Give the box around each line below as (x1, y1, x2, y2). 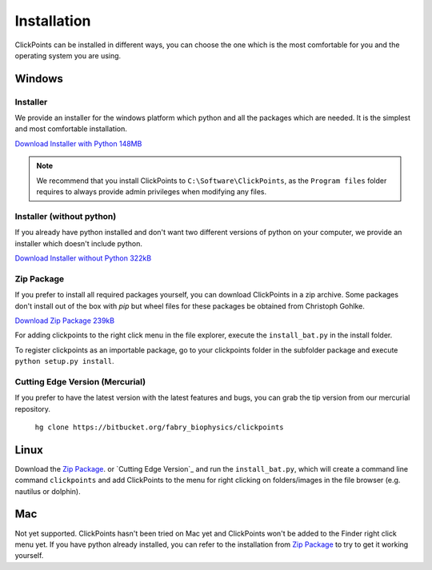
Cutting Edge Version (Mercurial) (14, 376, 146, 387)
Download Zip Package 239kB (14, 316, 115, 325)
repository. (14, 404, 51, 413)
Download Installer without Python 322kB (14, 253, 152, 263)
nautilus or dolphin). (14, 486, 81, 496)
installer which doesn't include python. (14, 238, 143, 248)
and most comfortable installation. (14, 124, 127, 134)
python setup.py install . (14, 357, 114, 366)
